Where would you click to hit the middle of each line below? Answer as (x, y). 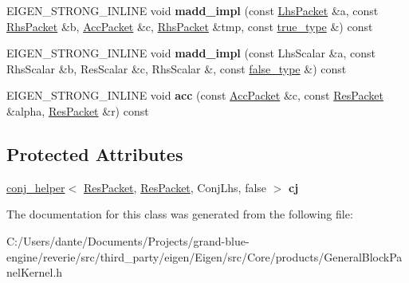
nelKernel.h (35, 272)
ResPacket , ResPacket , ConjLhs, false (175, 187)
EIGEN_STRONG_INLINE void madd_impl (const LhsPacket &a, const (193, 10)
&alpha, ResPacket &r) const (78, 110)
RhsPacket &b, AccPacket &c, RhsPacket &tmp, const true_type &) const (190, 26)
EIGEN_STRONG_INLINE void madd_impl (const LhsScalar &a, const (191, 53)
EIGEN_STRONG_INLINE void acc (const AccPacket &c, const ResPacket (195, 95)
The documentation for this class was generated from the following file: (180, 214)
